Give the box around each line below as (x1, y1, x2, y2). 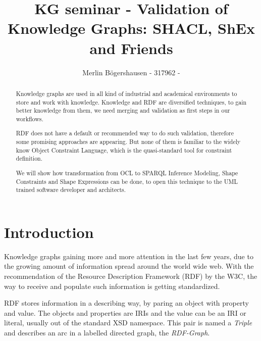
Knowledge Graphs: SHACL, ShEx (8, 18, 255, 38)
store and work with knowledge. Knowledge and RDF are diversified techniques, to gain (16, 98, 247, 106)
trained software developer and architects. (16, 185, 126, 194)
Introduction (4, 221, 94, 242)
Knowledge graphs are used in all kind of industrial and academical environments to (16, 89, 237, 98)
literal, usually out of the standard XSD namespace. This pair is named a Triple (4, 317, 252, 328)
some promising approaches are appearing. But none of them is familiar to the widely (16, 137, 241, 146)
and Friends (89, 37, 173, 58)
